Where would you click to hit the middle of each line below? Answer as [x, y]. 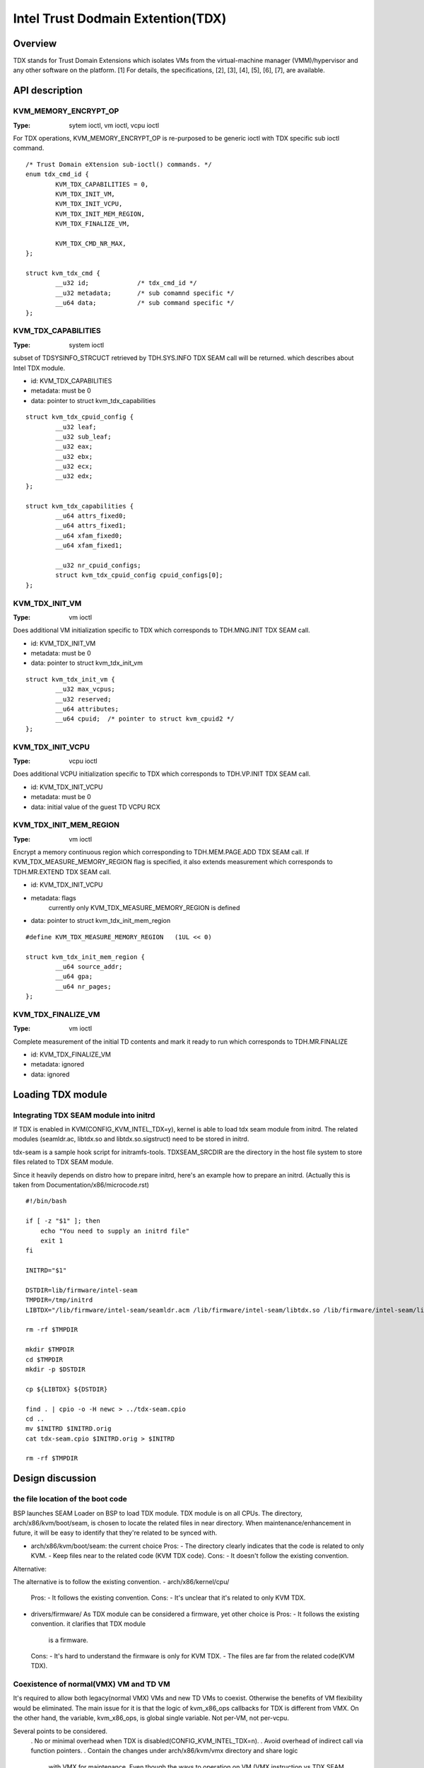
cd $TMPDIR [45, 1359]
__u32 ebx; [74, 456]
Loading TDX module [60, 1094]
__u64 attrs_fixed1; [91, 526]
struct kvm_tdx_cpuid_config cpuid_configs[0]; [139, 575]
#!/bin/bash [46, 1201]
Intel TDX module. [39, 368]
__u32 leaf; [76, 427]
